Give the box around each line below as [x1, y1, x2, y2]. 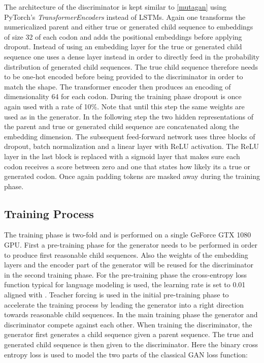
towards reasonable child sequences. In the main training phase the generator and [4, 309, 258, 320]
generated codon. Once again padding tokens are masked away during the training [4, 171, 260, 181]
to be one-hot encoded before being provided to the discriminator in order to [4, 71, 243, 82]
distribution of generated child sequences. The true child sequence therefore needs [4, 61, 258, 72]
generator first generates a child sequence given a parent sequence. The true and [4, 329, 254, 340]
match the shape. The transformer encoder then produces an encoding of [4, 81, 231, 92]
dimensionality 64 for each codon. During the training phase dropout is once [4, 91, 242, 102]
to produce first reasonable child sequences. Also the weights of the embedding [4, 249, 248, 260]
